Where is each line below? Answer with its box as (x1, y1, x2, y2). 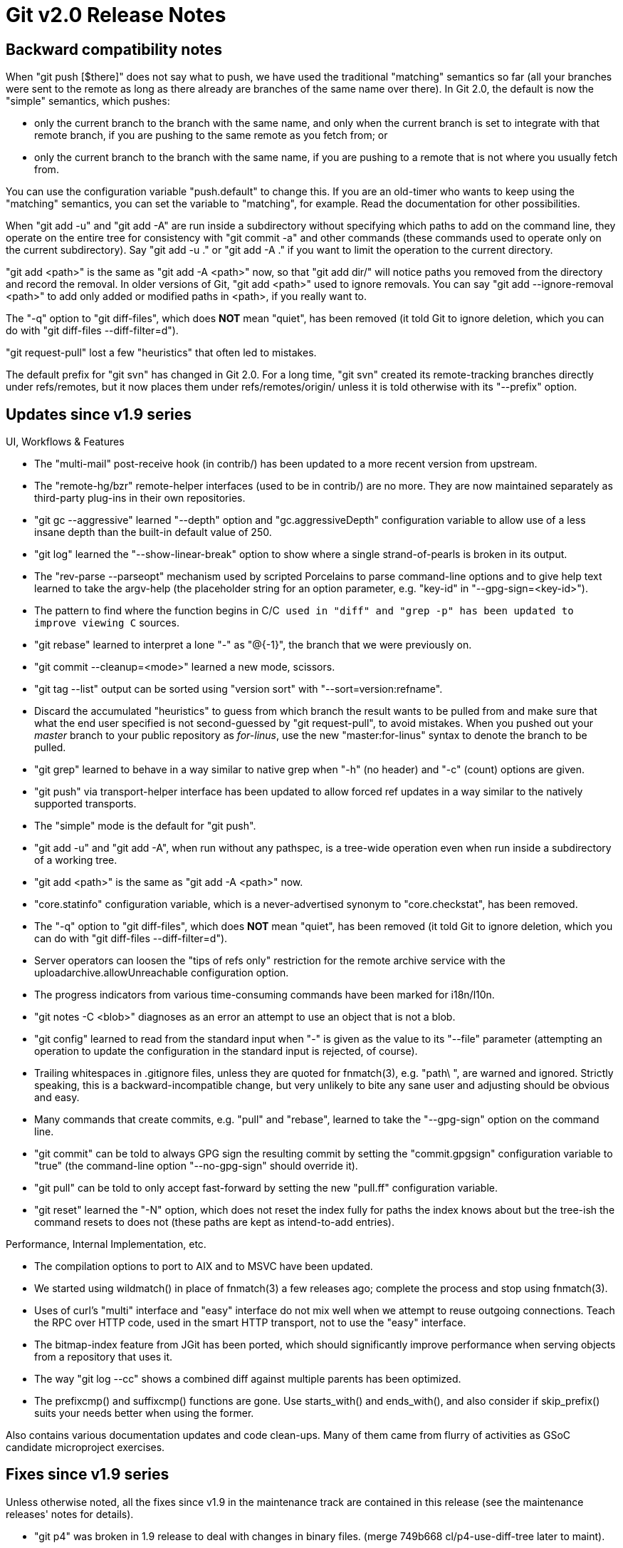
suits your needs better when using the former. (34, 1407, 254, 1420)
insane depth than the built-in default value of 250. (34, 526, 272, 539)
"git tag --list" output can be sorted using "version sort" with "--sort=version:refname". (34, 683, 443, 696)
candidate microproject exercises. (6, 1441, 165, 1454)
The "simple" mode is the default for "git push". (34, 820, 256, 832)
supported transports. (34, 798, 137, 810)
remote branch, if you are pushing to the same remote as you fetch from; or (34, 129, 388, 142)
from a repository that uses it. (34, 1351, 173, 1363)
